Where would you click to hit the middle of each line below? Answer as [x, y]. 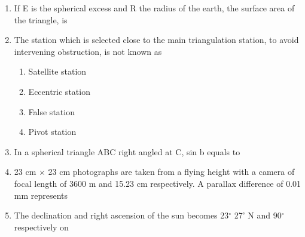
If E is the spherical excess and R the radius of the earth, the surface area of [154, 8]
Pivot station [52, 132]
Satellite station [57, 71]
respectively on [41, 227]
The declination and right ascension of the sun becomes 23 [121, 215]
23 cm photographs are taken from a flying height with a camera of [171, 172]
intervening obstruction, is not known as [88, 51]
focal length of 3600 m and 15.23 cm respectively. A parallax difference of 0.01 [158, 183]
